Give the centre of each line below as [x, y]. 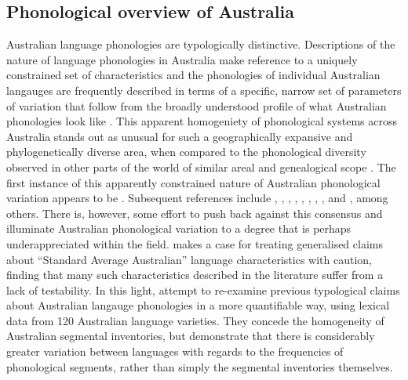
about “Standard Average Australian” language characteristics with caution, [189, 259]
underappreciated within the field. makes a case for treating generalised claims [195, 243]
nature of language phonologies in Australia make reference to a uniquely [182, 59]
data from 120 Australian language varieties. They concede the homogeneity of [195, 320]
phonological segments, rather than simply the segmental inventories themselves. [200, 366]
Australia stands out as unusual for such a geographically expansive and [180, 136]
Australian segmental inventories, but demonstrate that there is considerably [191, 336]
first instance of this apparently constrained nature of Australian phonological [193, 182]
